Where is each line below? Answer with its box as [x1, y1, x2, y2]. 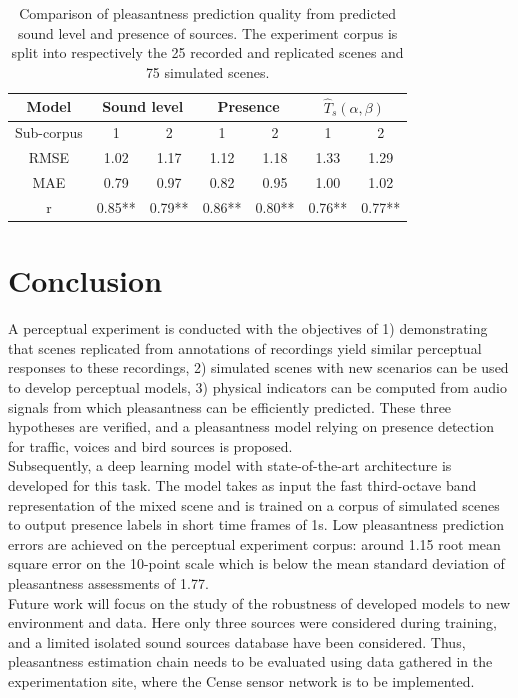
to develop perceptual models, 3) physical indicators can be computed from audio [8, 376, 507, 397]
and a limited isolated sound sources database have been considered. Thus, [8, 631, 466, 652]
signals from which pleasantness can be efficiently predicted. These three [8, 396, 452, 417]
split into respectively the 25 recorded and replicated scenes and [11, 42, 404, 63]
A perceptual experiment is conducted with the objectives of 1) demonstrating [8, 318, 488, 339]
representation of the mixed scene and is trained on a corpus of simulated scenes [8, 494, 500, 515]
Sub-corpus [15, 122, 83, 143]
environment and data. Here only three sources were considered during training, [8, 612, 498, 633]
